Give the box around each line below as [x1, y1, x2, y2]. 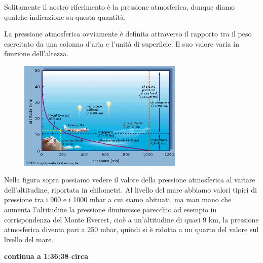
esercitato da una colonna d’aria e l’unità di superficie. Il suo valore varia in [4, 38, 240, 49]
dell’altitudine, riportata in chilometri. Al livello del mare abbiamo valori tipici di [4, 184, 257, 195]
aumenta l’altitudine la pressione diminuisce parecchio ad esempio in [4, 204, 217, 214]
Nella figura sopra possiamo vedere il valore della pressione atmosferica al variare [4, 174, 255, 185]
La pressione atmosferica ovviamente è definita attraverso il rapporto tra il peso [4, 28, 252, 39]
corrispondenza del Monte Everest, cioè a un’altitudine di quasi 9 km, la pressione [4, 214, 259, 224]
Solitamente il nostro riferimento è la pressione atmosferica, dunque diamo [4, 2, 235, 12]
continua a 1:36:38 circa [4, 251, 89, 261]
